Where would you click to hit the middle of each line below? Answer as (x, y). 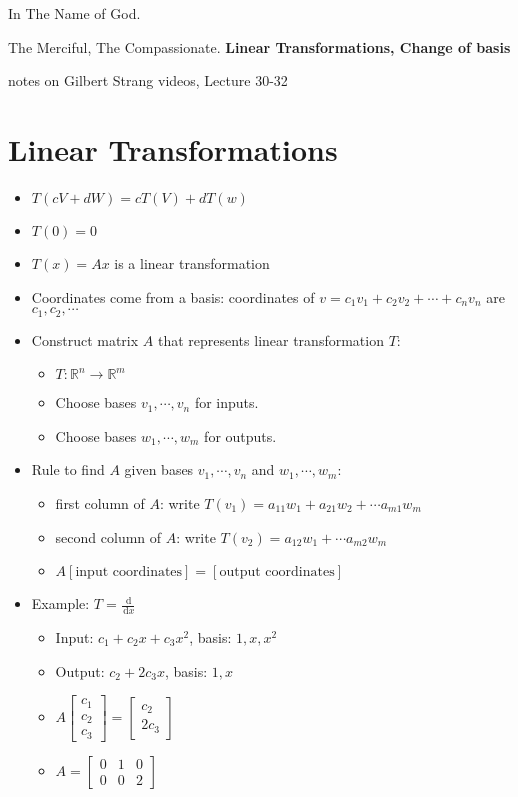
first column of (100, 502)
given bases (159, 469)
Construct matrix (85, 339)
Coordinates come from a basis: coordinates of (173, 296)
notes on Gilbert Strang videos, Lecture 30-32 (148, 80)
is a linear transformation (192, 262)
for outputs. (240, 435)
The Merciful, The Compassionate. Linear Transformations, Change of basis (259, 46)
